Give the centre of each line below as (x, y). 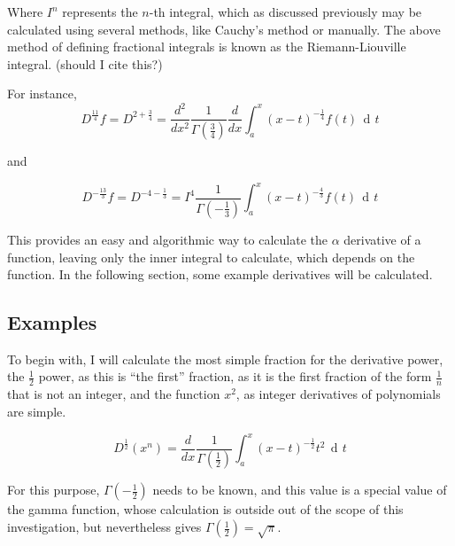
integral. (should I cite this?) (85, 63)
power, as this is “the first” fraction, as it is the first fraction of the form (235, 376)
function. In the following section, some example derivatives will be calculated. (220, 274)
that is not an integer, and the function (114, 394)
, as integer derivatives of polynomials (338, 394)
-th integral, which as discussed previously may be (285, 12)
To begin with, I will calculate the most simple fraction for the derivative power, (225, 359)
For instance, (42, 94)
